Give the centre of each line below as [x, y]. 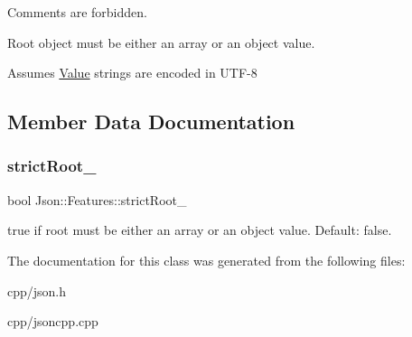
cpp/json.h [37, 290]
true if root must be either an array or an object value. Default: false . [200, 230]
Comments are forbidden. [77, 12]
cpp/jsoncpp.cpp [53, 321]
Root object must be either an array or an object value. [161, 42]
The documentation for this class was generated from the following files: [206, 260]
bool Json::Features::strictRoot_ [97, 199]
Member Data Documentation [151, 122]
